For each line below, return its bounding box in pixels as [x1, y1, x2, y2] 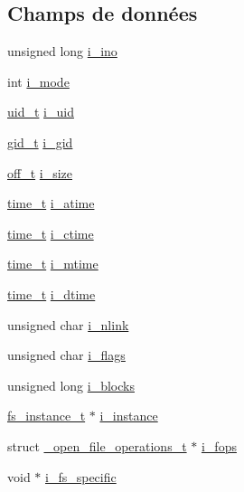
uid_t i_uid [7, 102, 74, 121]
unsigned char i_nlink [7, 315, 129, 334]
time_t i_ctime [7, 223, 94, 242]
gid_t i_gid [7, 132, 73, 151]
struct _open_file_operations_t [7, 436, 187, 455]
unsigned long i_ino [7, 42, 117, 61]
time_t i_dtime [7, 284, 96, 303]
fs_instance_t [7, 406, 86, 425]
